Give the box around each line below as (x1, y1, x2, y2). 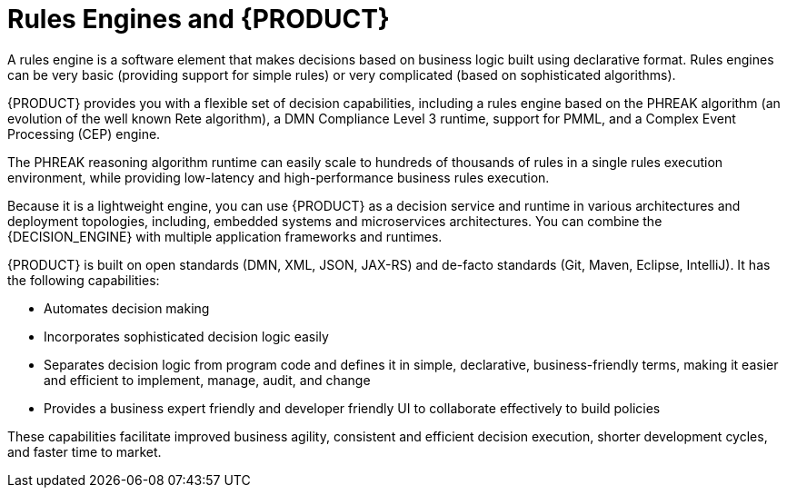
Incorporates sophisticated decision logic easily (44, 328, 329, 344)
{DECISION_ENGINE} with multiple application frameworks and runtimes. (7, 228, 443, 244)
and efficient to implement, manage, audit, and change (44, 371, 371, 388)
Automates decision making (44, 300, 210, 316)
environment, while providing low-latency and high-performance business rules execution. (7, 169, 550, 185)
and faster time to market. (7, 443, 162, 460)
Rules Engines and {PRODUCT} (7, 4, 390, 35)
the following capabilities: (7, 272, 160, 288)
